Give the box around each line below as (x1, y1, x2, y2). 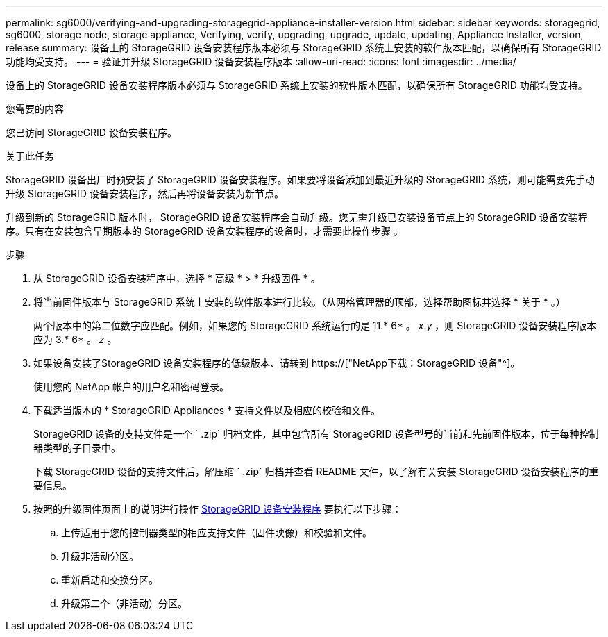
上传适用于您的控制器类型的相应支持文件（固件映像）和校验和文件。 (61, 527, 372, 538)
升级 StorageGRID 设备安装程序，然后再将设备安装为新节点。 (6, 188, 284, 199)
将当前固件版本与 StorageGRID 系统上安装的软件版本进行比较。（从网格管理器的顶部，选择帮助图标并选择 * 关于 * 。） (33, 296, 566, 308)
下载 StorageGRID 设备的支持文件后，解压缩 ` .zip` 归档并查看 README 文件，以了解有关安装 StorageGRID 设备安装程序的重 (33, 465, 599, 477)
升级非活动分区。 (61, 550, 139, 562)
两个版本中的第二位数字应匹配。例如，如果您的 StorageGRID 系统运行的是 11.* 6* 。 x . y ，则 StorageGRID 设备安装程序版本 (33, 320, 597, 331)
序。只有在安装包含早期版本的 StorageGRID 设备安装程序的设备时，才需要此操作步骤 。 (6, 225, 403, 237)
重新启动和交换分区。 (61, 574, 158, 586)
